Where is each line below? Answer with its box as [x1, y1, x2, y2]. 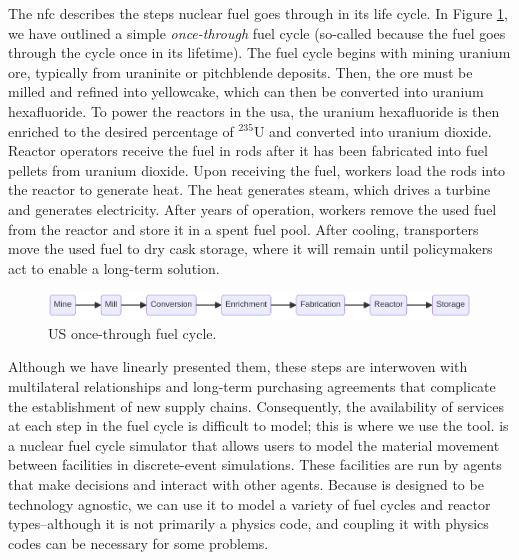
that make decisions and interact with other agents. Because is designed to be [8, 474, 484, 495]
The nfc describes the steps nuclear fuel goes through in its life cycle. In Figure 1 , [8, 3, 508, 23]
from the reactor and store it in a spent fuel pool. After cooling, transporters [8, 218, 479, 239]
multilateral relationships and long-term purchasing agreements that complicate [8, 376, 496, 397]
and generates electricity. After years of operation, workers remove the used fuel [8, 198, 497, 219]
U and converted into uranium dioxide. [253, 120, 492, 141]
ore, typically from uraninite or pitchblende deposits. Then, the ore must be [8, 61, 473, 82]
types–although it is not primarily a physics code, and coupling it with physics [8, 513, 489, 534]
